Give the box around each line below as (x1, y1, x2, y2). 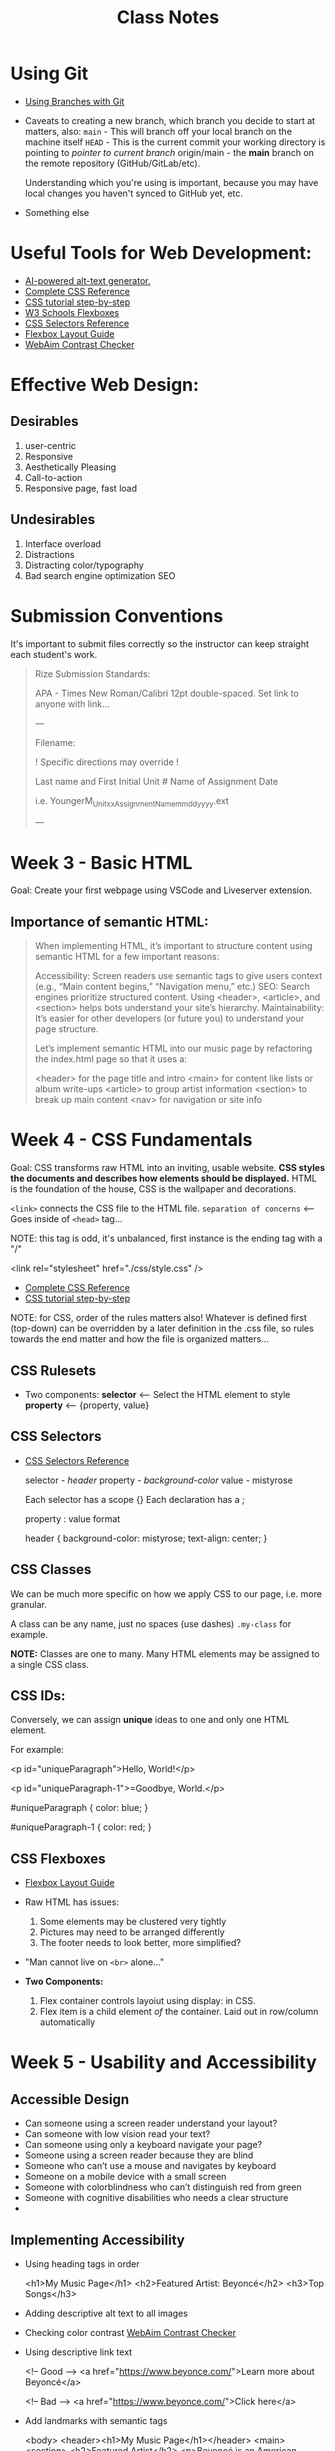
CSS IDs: (10, 1687, 66, 1704)
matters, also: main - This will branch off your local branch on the (24, 125, 293, 137)
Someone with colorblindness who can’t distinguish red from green (24, 2181, 302, 2193)
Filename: (34, 736, 76, 748)
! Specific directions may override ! (34, 756, 180, 768)
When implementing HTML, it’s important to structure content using (34, 940, 313, 952)
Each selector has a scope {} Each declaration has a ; (24, 1493, 245, 1505)
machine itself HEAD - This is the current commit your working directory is (24, 136, 326, 148)
